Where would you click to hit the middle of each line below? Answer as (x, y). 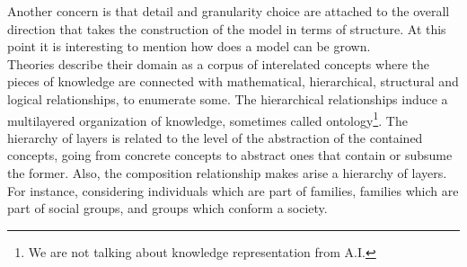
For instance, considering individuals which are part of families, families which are (233, 190)
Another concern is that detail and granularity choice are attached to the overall (229, 11)
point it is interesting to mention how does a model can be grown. (189, 46)
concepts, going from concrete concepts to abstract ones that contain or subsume (230, 155)
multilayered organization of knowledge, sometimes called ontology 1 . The (207, 119)
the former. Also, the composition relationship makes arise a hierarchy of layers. (227, 173)
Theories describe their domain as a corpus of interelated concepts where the (218, 63)
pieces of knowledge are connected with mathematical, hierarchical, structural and (233, 81)
